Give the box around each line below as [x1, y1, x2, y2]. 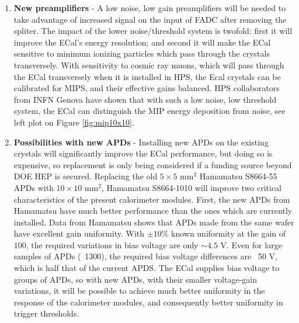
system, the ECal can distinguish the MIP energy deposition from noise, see [13, 105, 286, 117]
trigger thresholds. [13, 307, 79, 319]
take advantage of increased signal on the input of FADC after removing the [13, 13, 287, 25]
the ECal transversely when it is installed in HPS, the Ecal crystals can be [13, 70, 281, 82]
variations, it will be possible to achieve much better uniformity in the [13, 284, 265, 297]
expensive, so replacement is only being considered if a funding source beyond [13, 158, 292, 171]
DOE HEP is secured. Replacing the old [13, 170, 158, 182]
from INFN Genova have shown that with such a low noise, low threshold [13, 93, 277, 105]
